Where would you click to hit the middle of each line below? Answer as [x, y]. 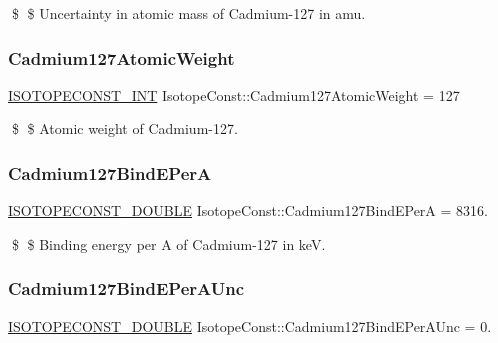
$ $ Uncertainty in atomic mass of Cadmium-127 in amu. [188, 13]
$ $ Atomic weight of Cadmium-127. [124, 128]
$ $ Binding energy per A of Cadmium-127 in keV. [168, 243]
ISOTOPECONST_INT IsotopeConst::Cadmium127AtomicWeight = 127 [234, 94]
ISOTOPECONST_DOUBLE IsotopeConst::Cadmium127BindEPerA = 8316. [248, 210]
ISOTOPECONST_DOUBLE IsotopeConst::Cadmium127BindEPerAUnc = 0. [250, 325]
